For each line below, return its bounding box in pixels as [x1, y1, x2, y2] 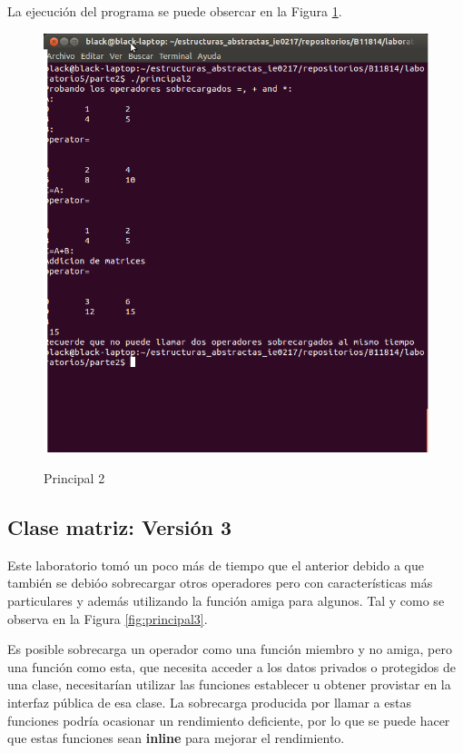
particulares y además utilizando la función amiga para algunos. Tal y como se [7, 591, 445, 610]
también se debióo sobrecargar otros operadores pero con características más [7, 573, 433, 592]
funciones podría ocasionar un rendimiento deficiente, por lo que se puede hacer [7, 710, 450, 729]
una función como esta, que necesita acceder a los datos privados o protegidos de [7, 657, 457, 676]
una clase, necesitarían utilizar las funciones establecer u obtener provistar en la [7, 675, 451, 694]
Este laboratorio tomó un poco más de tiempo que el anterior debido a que [7, 555, 425, 574]
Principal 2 [44, 469, 105, 488]
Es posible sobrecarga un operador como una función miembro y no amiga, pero [7, 639, 452, 659]
